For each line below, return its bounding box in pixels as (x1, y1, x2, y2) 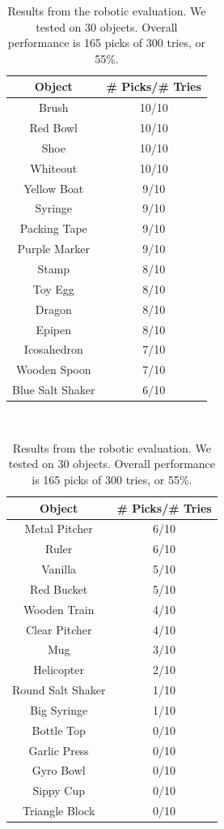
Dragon (35, 300, 72, 317)
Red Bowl (29, 119, 78, 136)
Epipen (36, 320, 71, 337)
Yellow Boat (23, 179, 84, 196)
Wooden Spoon (15, 361, 91, 378)
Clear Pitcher (25, 621, 92, 638)
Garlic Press (28, 741, 89, 758)
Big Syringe (30, 701, 88, 718)
